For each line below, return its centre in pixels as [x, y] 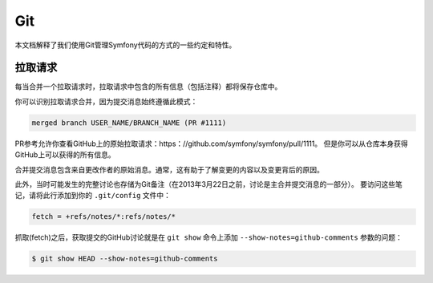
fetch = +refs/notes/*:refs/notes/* [104, 217]
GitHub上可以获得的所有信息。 [65, 155]
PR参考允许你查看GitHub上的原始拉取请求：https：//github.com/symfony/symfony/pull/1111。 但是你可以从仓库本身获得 [211, 144]
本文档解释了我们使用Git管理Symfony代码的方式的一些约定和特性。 [125, 45]
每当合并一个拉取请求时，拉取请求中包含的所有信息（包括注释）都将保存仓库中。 [148, 87]
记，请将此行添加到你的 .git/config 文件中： [93, 196]
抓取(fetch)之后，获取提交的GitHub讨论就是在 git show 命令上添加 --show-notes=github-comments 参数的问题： [208, 237]
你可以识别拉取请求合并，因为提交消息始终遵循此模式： [106, 101]
